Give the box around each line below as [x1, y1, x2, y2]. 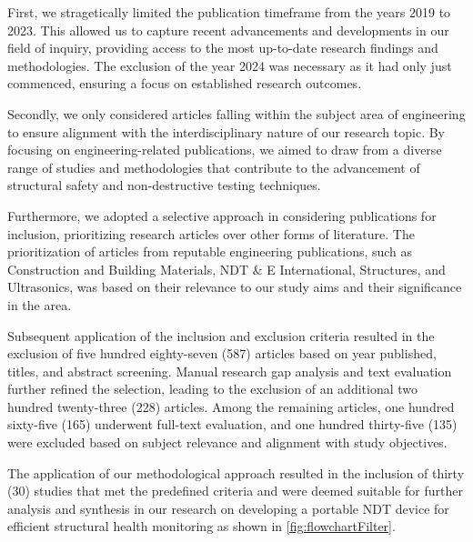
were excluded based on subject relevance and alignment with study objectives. [7, 433, 448, 452]
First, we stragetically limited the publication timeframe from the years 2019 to [7, 3, 451, 21]
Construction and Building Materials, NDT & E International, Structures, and [7, 259, 446, 278]
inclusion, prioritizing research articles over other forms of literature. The [7, 224, 415, 243]
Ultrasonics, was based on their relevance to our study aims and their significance [7, 277, 462, 296]
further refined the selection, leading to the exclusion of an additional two [7, 379, 418, 398]
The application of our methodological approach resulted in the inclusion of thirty [7, 463, 465, 482]
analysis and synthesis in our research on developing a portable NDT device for [7, 498, 449, 517]
